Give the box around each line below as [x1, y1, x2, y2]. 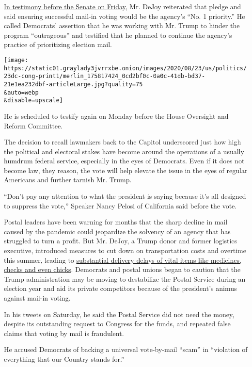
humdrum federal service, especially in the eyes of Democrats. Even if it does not [4, 156, 245, 166]
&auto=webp [4, 89, 39, 96]
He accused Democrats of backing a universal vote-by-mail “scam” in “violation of [4, 344, 248, 354]
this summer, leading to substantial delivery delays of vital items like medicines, [4, 255, 241, 265]
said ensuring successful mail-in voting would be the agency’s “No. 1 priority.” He [4, 11, 245, 21]
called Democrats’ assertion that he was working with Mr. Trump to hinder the [4, 20, 240, 31]
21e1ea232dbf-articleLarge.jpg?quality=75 [4, 80, 143, 88]
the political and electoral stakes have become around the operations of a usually [4, 146, 244, 156]
